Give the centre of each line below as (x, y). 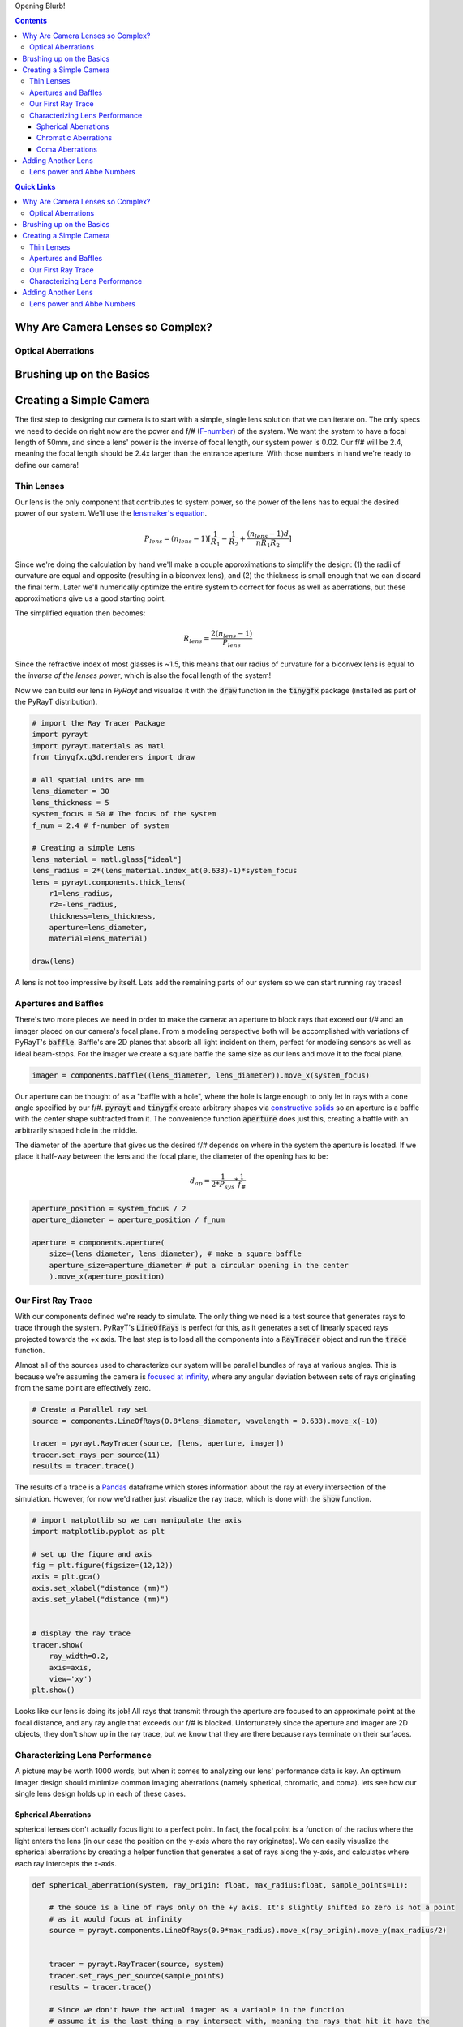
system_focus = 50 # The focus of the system (124, 814)
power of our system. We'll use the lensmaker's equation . (111, 513)
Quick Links (35, 186)
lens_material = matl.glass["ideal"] (107, 859)
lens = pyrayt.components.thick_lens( (109, 882)
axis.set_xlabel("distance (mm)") (101, 1588)
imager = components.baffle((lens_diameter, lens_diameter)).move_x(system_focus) (201, 1075)
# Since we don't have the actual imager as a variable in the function (197, 2010)
